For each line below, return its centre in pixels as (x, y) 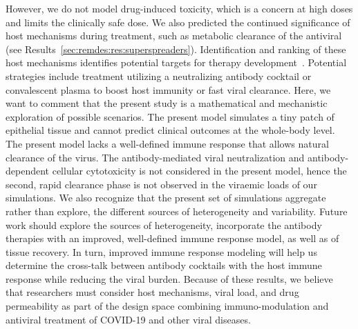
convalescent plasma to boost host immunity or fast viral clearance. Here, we (168, 89)
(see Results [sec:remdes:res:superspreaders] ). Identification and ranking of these (176, 49)
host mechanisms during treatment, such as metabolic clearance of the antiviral (174, 36)
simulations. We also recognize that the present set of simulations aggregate (166, 198)
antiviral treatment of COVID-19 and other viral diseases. (128, 319)
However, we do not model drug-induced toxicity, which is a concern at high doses (179, 8)
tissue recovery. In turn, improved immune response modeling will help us (161, 251)
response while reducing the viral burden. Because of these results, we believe (169, 278)
